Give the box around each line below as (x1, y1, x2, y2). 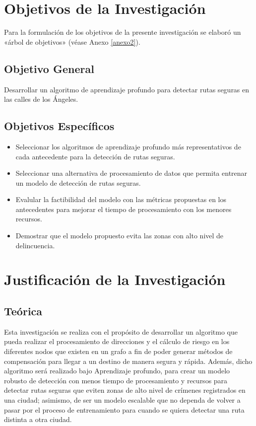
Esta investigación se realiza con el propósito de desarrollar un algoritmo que (4, 326, 238, 337)
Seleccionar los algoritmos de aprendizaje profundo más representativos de (15, 141, 241, 151)
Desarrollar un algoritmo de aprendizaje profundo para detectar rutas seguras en (4, 84, 250, 94)
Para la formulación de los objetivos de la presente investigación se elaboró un (4, 27, 241, 37)
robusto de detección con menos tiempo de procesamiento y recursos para (4, 375, 228, 385)
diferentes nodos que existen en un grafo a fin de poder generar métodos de (4, 346, 233, 356)
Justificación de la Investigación (4, 269, 226, 289)
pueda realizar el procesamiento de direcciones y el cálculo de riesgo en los (4, 336, 230, 347)
